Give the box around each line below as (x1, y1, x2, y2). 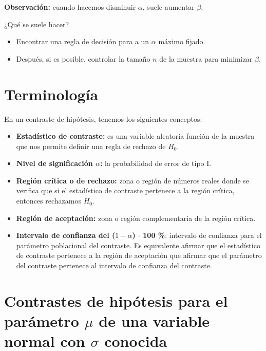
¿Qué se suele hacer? (4, 19, 69, 29)
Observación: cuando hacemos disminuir (4, 2, 136, 12)
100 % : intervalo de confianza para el (143, 230, 262, 241)
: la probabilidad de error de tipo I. (100, 158, 212, 169)
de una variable (99, 310, 210, 331)
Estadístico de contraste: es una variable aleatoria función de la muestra (16, 131, 255, 141)
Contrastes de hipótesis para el (4, 290, 228, 311)
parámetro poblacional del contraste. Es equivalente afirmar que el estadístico (16, 239, 260, 250)
